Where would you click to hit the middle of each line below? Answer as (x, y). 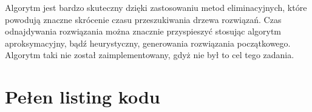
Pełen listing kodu (83, 97)
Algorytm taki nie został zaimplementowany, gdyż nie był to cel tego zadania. (150, 55)
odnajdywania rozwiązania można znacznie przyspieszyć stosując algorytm (143, 31)
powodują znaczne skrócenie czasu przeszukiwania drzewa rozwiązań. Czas (143, 19)
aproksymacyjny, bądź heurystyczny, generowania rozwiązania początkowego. (148, 43)
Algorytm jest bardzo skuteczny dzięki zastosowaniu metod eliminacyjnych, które (156, 7)
